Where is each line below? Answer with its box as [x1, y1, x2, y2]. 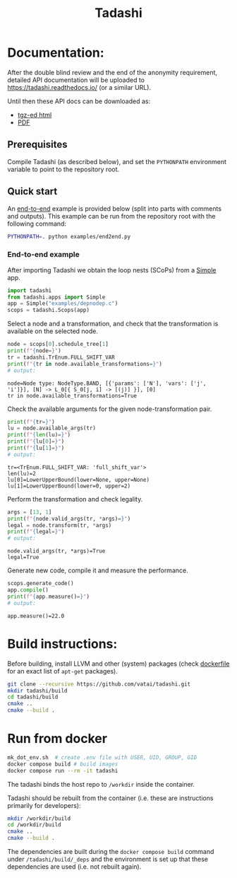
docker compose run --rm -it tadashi [7, 767, 119, 774]
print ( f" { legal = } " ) [7, 528, 65, 536]
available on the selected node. [7, 327, 99, 335]
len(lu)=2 [7, 470, 37, 477]
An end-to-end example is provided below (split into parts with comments [7, 204, 222, 213]
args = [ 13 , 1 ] [7, 508, 52, 516]
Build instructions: [7, 635, 118, 652]
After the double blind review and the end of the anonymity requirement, [7, 68, 217, 76]
